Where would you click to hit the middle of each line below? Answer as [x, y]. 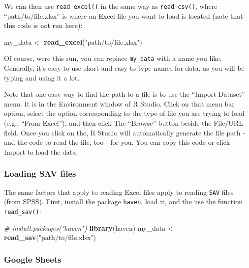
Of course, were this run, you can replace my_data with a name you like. [113, 58]
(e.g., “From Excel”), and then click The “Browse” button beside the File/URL [124, 123]
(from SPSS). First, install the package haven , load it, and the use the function [123, 201]
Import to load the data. [41, 151]
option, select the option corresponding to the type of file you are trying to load [124, 113]
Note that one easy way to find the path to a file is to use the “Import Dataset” [124, 94]
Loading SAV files [40, 174]
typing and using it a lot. [42, 77]
